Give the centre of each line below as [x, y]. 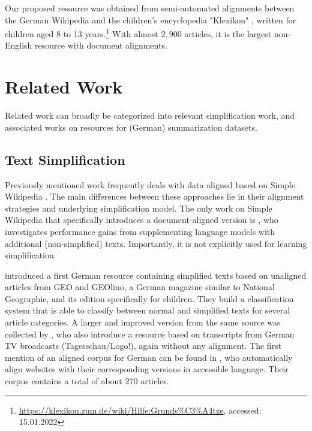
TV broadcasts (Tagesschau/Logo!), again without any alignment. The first [143, 346]
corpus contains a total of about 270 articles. [87, 381]
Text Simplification [65, 159]
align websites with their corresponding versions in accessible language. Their [147, 369]
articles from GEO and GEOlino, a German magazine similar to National [140, 287]
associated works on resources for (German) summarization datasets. [131, 127]
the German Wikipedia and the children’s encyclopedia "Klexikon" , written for [151, 19]
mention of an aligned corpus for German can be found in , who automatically [149, 357]
